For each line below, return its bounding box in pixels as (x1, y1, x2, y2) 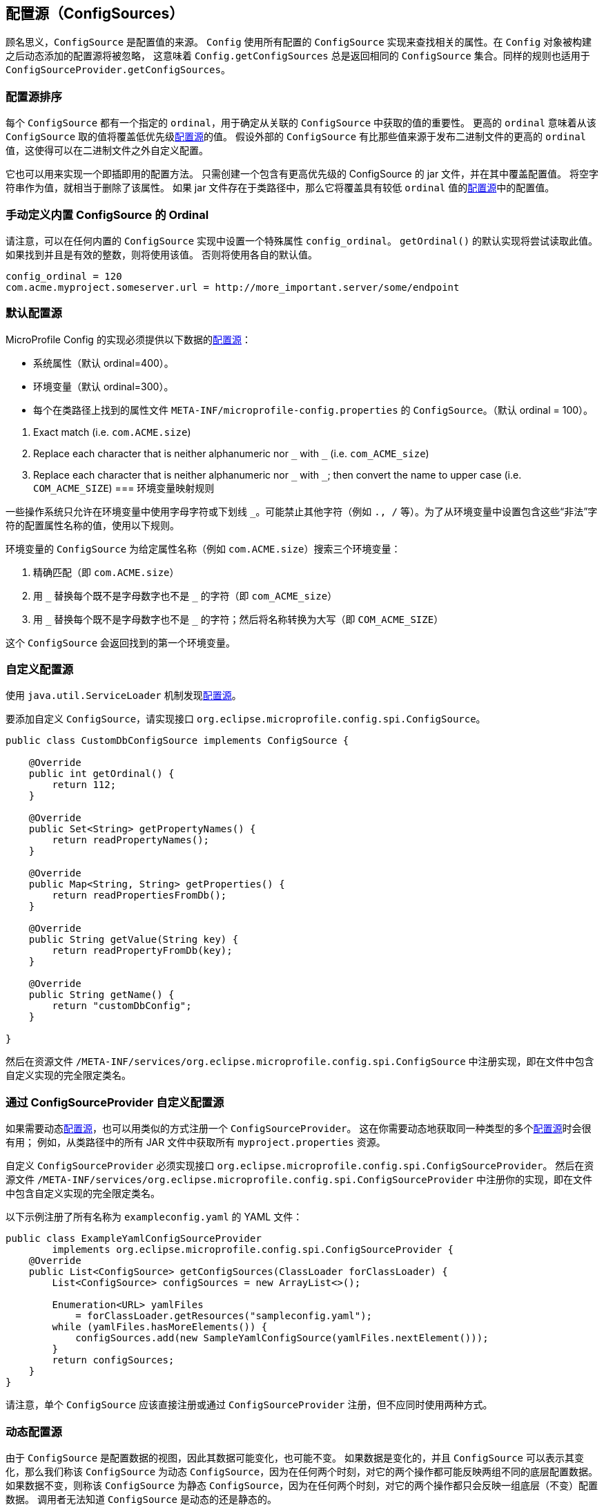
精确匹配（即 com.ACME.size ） (33, 566, 179, 578)
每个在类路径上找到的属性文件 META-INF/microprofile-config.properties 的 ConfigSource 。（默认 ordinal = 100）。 (33, 403, 594, 416)
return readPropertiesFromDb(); (52, 890, 227, 901)
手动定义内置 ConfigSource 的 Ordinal (6, 207, 209, 222)
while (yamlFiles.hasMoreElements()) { (52, 1321, 268, 1333)
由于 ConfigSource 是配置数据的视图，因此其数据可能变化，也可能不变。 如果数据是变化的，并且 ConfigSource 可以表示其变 (6, 1451, 584, 1464)
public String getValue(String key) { (28, 934, 239, 946)
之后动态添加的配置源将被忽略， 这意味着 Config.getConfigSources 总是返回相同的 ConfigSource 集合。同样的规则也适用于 (6, 50, 590, 62)
